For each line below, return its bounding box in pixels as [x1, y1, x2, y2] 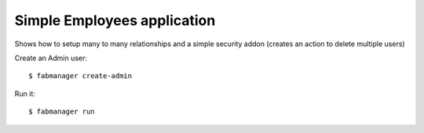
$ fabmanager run [28, 107, 95, 117]
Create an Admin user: [14, 53, 88, 63]
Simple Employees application [14, 12, 216, 29]
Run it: [14, 88, 35, 98]
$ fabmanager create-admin [28, 71, 133, 81]
